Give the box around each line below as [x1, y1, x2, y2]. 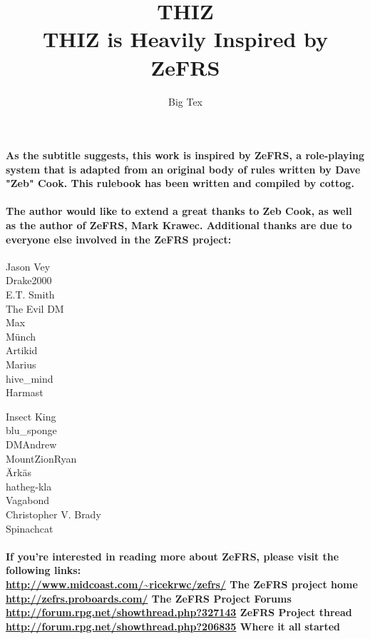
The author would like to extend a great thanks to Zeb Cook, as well [6, 203, 352, 218]
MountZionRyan [6, 451, 77, 466]
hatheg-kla [6, 478, 52, 493]
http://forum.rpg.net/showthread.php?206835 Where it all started [6, 618, 340, 633]
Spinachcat [6, 520, 53, 535]
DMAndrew [6, 436, 57, 451]
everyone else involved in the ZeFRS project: [6, 231, 232, 246]
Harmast [6, 385, 43, 400]
